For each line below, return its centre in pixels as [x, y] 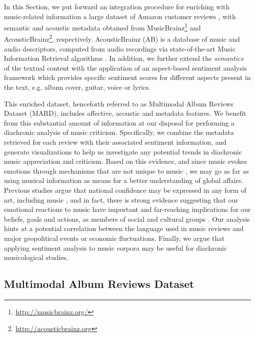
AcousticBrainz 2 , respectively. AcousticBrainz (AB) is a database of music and [122, 38]
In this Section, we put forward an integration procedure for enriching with [117, 6]
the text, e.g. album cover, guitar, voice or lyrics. [77, 87]
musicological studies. [36, 257]
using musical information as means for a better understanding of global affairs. [124, 180]
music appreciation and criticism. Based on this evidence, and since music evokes [126, 161]
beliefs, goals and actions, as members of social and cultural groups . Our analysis [127, 219]
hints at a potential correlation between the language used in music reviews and [124, 228]
